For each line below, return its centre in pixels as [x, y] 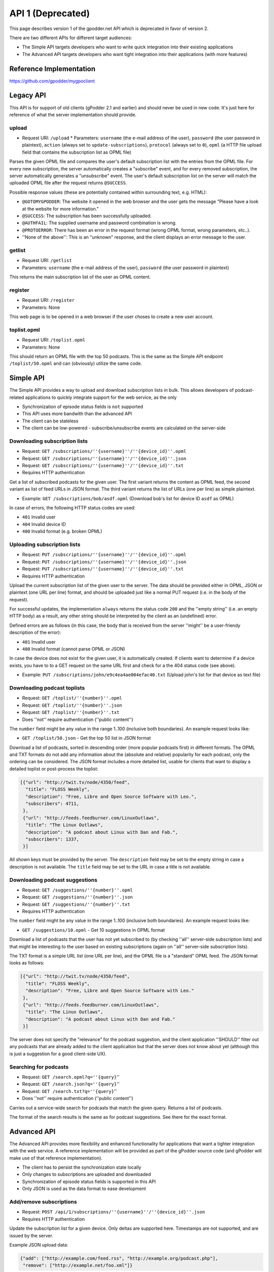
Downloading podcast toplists [47, 688]
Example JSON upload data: [39, 1245]
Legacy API [28, 95]
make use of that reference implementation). [56, 1158]
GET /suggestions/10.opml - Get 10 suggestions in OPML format [93, 930]
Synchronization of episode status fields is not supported [82, 407]
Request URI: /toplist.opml [54, 340]
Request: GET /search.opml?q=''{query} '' [71, 1077]
